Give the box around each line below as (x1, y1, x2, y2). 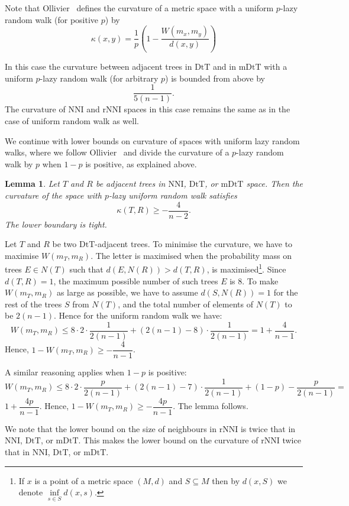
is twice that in (240, 422, 296, 434)
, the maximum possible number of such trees (53, 274, 218, 287)
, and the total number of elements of (118, 297, 253, 310)
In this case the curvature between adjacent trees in (5, 60, 192, 73)
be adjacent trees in (95, 177, 166, 190)
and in (213, 60, 236, 73)
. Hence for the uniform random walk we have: (54, 309, 222, 322)
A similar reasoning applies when (5, 366, 125, 378)
